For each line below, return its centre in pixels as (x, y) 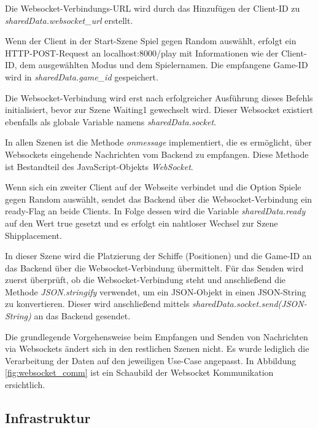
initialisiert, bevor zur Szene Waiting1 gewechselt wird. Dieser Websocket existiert (159, 110)
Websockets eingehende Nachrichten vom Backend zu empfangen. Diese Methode (157, 154)
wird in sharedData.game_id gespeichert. (82, 76)
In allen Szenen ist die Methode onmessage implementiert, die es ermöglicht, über (158, 142)
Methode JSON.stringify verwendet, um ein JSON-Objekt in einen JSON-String (156, 291)
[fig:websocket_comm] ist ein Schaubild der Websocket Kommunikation (139, 372)
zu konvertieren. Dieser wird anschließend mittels (97, 304)
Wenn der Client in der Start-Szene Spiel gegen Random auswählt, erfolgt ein (151, 41)
